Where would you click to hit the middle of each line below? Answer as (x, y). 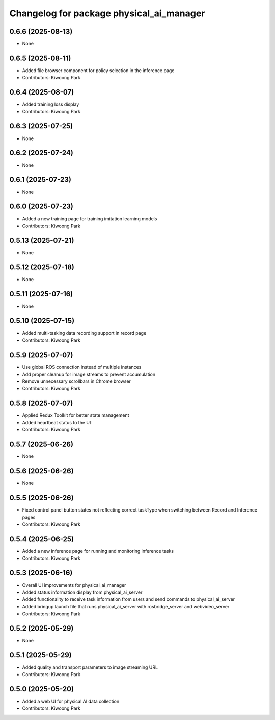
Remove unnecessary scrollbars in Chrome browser (76, 381)
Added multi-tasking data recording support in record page (84, 333)
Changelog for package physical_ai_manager (107, 13)
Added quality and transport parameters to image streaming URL (90, 667)
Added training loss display (51, 104)
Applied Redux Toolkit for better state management (76, 415)
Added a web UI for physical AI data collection (71, 701)
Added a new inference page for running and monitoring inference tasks (98, 551)
